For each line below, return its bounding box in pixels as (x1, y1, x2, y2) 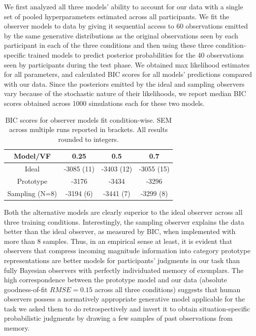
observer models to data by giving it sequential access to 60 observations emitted (4, 21, 248, 31)
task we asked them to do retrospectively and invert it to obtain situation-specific (4, 303, 250, 313)
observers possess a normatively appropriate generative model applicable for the (4, 294, 245, 304)
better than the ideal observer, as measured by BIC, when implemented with (4, 226, 236, 236)
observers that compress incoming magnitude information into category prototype (4, 245, 251, 256)
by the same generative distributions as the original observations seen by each (4, 30, 238, 40)
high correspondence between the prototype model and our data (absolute (4, 274, 227, 285)
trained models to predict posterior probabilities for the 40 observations (28, 49, 244, 60)
